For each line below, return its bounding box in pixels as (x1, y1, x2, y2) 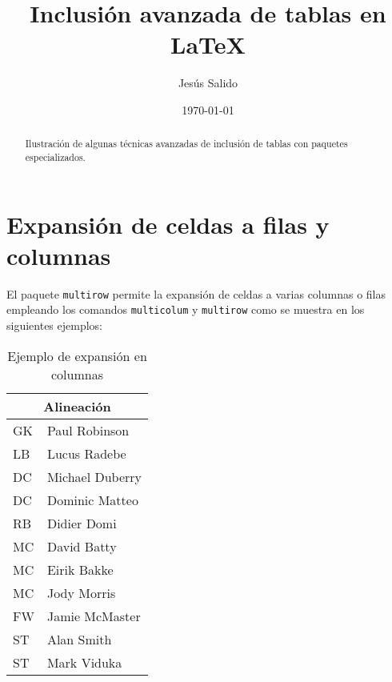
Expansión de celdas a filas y (6, 207, 330, 240)
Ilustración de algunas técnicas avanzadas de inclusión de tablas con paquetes (25, 137, 348, 150)
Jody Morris (46, 583, 116, 602)
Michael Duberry (46, 467, 142, 486)
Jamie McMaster (46, 606, 141, 625)
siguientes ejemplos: (6, 317, 102, 334)
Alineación (43, 396, 111, 415)
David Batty (46, 536, 117, 556)
